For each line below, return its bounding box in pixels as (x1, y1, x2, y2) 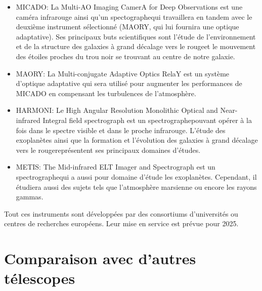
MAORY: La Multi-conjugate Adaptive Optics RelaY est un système (16, 68, 230, 78)
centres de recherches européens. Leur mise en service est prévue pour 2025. (4, 218, 239, 229)
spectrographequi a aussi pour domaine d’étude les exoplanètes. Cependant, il (16, 171, 257, 182)
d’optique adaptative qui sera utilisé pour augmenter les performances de (16, 78, 242, 89)
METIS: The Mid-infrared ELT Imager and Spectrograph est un (16, 161, 215, 172)
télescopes (4, 268, 75, 288)
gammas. (16, 191, 43, 202)
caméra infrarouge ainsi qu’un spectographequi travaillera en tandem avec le (16, 11, 252, 22)
